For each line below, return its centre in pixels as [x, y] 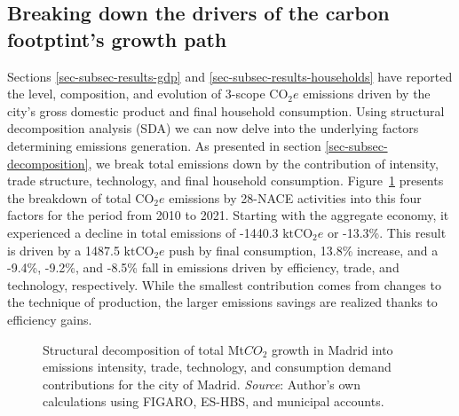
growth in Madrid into [332, 349]
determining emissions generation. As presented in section [164, 145]
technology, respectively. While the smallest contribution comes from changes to [224, 284]
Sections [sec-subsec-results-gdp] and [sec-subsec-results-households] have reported [230, 76]
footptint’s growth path [117, 39]
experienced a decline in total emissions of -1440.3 [143, 232]
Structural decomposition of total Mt [143, 349]
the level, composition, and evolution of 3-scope [136, 94]
